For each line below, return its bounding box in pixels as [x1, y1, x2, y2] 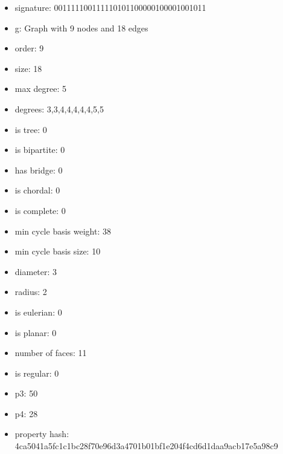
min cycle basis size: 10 [14, 245, 101, 258]
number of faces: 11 [14, 346, 87, 359]
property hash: [14, 427, 69, 440]
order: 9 [14, 42, 44, 54]
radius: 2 [14, 285, 47, 298]
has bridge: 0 [14, 163, 63, 176]
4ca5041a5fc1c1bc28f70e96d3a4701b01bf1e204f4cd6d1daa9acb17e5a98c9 [14, 439, 278, 452]
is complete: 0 [14, 204, 66, 216]
